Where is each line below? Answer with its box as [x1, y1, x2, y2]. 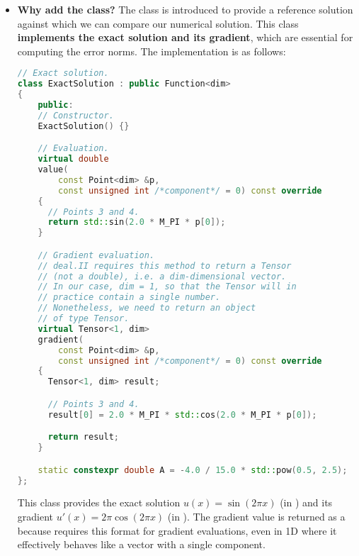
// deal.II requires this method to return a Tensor [38, 260, 292, 271]
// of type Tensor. [38, 313, 130, 324]
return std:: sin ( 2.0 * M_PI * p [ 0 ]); [47, 217, 226, 228]
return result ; [47, 432, 119, 443]
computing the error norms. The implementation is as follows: [17, 43, 286, 58]
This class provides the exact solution [17, 495, 181, 510]
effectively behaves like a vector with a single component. [17, 537, 266, 552]
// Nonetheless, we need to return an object [38, 303, 256, 313]
